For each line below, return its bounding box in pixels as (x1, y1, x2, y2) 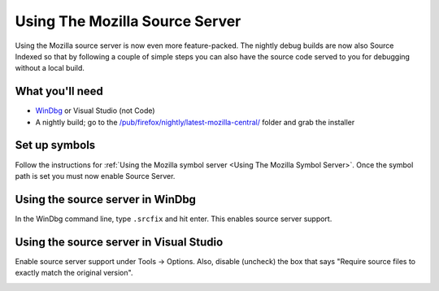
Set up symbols (15, 138, 96, 152)
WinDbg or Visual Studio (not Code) (35, 106, 155, 115)
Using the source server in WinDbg (15, 192, 197, 206)
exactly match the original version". (15, 268, 133, 278)
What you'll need (15, 85, 103, 98)
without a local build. (15, 63, 85, 73)
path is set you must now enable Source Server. (15, 171, 176, 180)
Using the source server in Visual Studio (15, 235, 224, 249)
